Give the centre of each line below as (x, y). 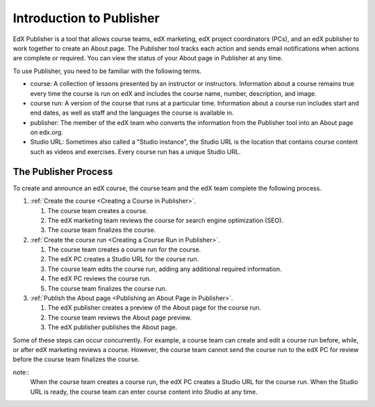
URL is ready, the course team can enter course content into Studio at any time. (144, 392)
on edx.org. (47, 133)
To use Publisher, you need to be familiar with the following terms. (107, 71)
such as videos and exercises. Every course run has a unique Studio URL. (135, 151)
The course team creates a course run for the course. (124, 249)
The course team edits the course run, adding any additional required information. (165, 269)
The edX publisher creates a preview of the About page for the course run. (155, 308)
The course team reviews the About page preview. (120, 317)
